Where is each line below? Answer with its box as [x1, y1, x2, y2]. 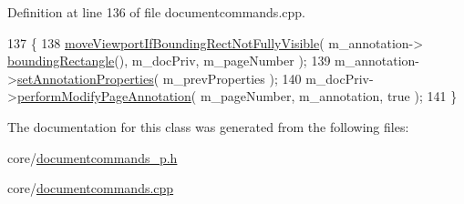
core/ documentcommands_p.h [7, 148, 178, 167]
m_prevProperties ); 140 [162, 68, 302, 87]
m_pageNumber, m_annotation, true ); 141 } [200, 87, 458, 106]
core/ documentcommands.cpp [7, 178, 174, 198]
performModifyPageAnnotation [16, 87, 191, 106]
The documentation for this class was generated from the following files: [7, 117, 409, 136]
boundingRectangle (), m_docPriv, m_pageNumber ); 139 [7, 51, 331, 70]
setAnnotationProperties [16, 68, 154, 87]
